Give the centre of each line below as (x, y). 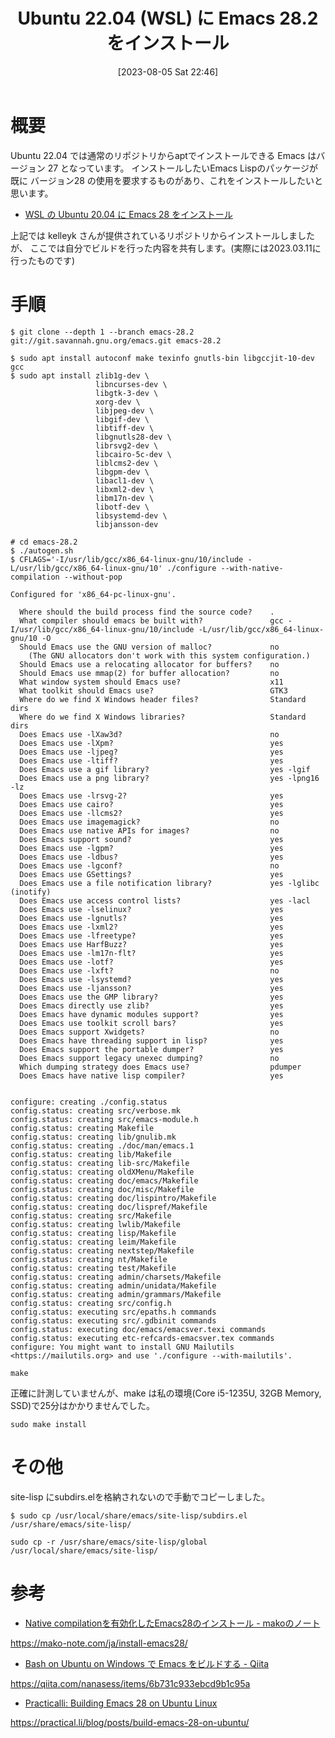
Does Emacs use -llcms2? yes (151, 813)
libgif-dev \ (122, 419)
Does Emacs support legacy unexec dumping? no (149, 1058)
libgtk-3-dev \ (127, 393)
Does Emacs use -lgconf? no (149, 865)
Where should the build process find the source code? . (147, 612)
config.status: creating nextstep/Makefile (102, 1250)
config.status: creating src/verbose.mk (96, 1110)
